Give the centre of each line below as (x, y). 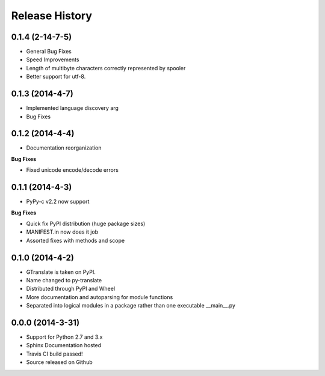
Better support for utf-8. (56, 77)
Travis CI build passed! (54, 354)
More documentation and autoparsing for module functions (100, 297)
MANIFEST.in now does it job (62, 232)
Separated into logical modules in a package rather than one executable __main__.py (131, 306)
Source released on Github (59, 362)
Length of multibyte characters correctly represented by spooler (106, 68)
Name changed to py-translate (64, 280)
